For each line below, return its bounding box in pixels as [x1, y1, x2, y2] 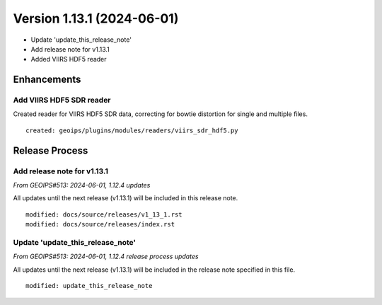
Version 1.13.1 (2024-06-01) [13, 11, 179, 26]
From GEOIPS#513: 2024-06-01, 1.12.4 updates [13, 181, 151, 190]
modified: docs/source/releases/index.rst [25, 220, 175, 229]
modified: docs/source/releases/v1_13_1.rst [25, 210, 183, 219]
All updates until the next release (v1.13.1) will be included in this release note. [13, 194, 238, 202]
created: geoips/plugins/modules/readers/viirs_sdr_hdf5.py [25, 126, 238, 134]
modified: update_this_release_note [25, 282, 153, 290]
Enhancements [13, 74, 81, 86]
